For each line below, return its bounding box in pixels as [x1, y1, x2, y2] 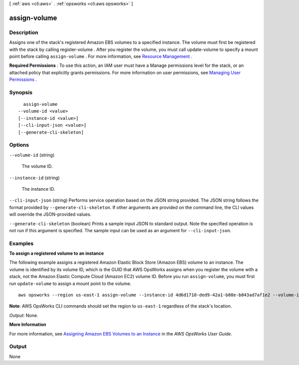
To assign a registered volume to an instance [9, 250, 104, 257]
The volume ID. [21, 163, 53, 169]
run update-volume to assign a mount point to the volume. [9, 280, 132, 287]
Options [9, 141, 29, 148]
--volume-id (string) [9, 152, 55, 158]
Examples [9, 240, 34, 247]
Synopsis [9, 89, 32, 96]
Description [9, 29, 38, 36]
